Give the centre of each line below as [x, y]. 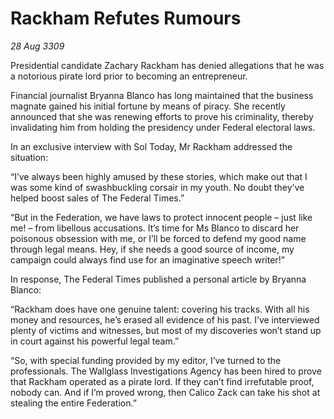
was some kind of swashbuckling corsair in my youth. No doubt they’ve [157, 187]
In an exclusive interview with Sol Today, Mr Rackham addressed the [151, 146]
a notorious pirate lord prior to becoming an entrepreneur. [129, 76]
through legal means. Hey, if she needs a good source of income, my [152, 249]
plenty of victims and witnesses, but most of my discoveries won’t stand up [166, 330]
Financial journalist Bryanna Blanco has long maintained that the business [162, 95]
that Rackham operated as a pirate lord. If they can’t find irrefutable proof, [162, 381]
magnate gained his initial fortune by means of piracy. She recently [148, 106]
